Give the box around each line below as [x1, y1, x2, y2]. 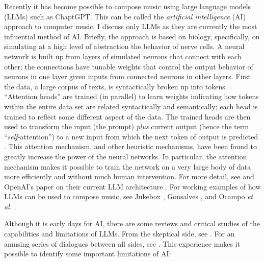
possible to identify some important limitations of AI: [4, 248, 171, 259]
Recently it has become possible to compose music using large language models [4, 1, 251, 11]
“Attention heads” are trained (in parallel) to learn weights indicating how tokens [4, 91, 259, 102]
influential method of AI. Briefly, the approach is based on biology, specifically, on [4, 31, 260, 41]
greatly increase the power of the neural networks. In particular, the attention [4, 151, 247, 161]
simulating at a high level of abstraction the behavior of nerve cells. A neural [4, 41, 245, 52]
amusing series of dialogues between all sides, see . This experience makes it [4, 238, 241, 249]
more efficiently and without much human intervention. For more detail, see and [4, 171, 254, 182]
